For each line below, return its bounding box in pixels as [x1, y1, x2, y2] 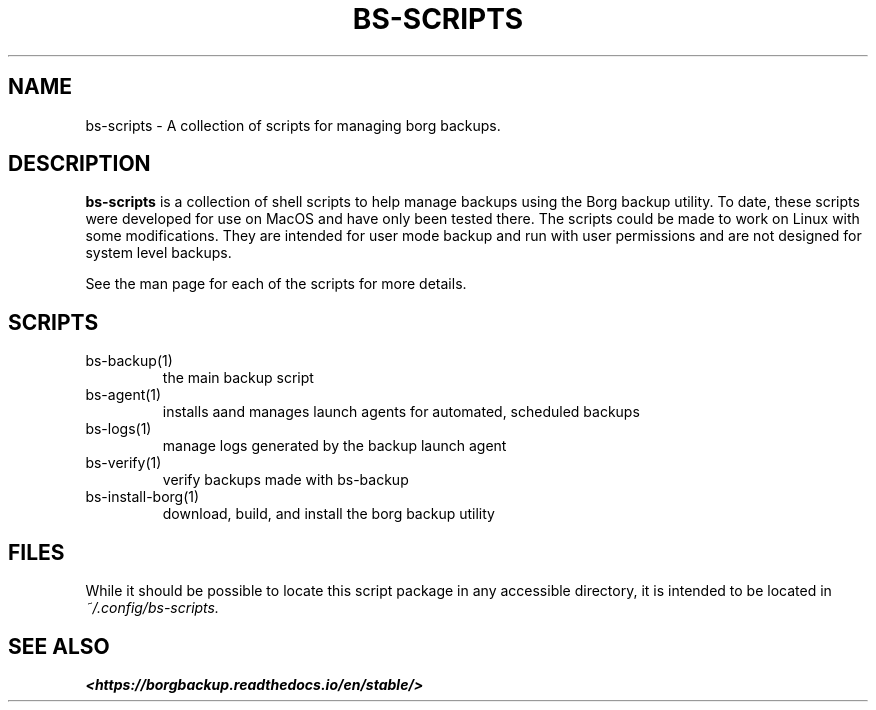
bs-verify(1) [85, 454, 162, 472]
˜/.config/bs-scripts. [85, 599, 219, 617]
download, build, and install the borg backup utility [162, 505, 495, 523]
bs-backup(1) [85, 352, 173, 370]
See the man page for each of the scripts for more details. [85, 275, 467, 293]
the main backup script [162, 369, 314, 387]
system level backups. [85, 244, 232, 262]
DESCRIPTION [8, 151, 151, 177]
